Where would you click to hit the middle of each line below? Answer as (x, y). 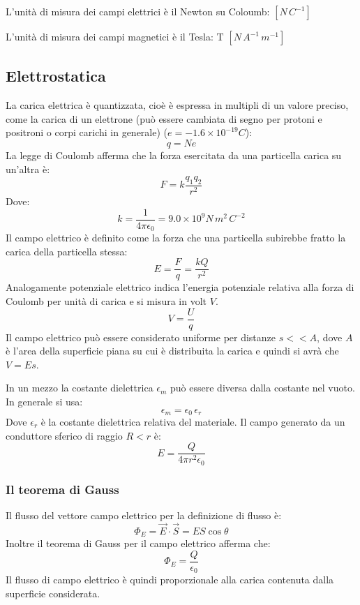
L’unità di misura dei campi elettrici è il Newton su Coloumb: (138, 11)
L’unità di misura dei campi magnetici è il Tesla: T (115, 36)
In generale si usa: (44, 401)
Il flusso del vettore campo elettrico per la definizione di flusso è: (144, 515)
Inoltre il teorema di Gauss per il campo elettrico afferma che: (138, 543)
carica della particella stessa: (67, 251)
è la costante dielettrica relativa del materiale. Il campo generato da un (193, 422)
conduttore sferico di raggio (64, 435)
